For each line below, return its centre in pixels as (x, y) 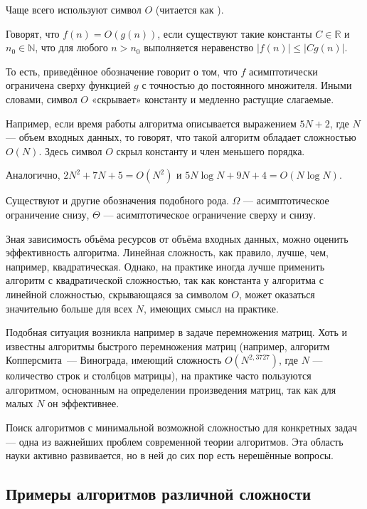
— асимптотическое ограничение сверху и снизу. (210, 214)
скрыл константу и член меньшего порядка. (211, 151)
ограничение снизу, (48, 214)
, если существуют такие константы (235, 33)
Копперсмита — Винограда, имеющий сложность (114, 360)
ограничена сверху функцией (68, 85)
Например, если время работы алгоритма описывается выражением (151, 123)
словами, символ (42, 99)
